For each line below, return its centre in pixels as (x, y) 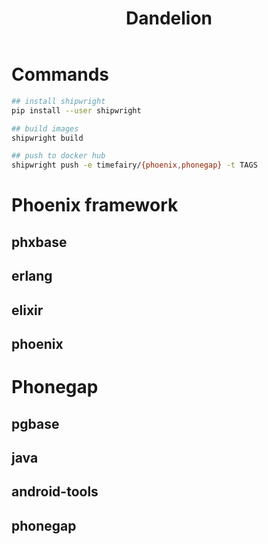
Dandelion (169, 18)
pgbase (35, 423)
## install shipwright (58, 101)
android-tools (55, 492)
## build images (45, 128)
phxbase (39, 242)
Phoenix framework (95, 205)
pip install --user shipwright (76, 110)
